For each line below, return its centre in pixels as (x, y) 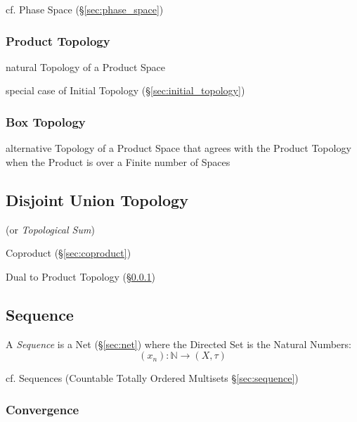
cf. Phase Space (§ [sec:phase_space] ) (85, 9)
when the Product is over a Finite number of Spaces (118, 161)
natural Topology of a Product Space (86, 66)
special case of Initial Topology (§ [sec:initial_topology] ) (125, 90)
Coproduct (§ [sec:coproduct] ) (69, 253)
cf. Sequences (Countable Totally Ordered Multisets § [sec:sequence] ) (152, 378)
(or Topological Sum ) (50, 229)
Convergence (43, 409)
